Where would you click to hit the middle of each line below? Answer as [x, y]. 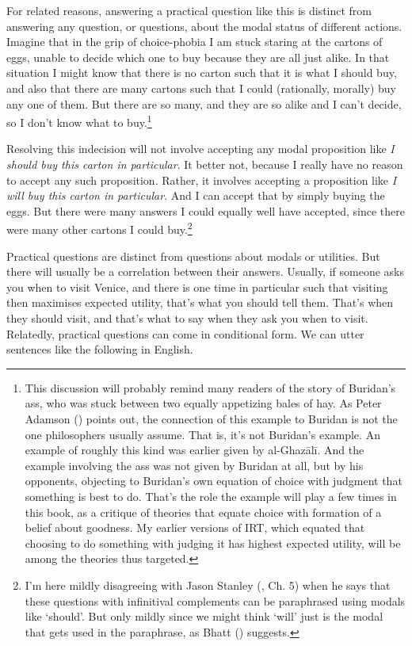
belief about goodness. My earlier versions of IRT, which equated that [195, 528]
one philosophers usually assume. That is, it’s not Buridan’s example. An [202, 434]
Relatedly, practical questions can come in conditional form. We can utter [185, 333]
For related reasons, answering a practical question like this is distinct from [189, 10]
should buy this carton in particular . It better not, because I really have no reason [205, 164]
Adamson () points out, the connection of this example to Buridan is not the [211, 418]
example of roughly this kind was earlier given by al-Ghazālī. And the [195, 450]
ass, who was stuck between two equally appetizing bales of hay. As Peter [203, 403]
